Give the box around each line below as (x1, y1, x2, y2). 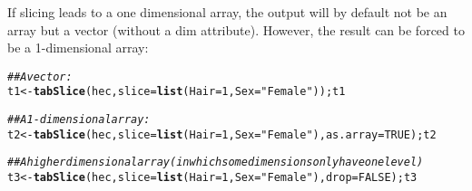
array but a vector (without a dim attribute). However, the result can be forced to (7, 20, 465, 39)
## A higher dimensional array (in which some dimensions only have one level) (7, 156, 424, 169)
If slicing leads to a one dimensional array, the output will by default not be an (7, 3, 447, 21)
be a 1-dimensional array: (7, 38, 149, 57)
